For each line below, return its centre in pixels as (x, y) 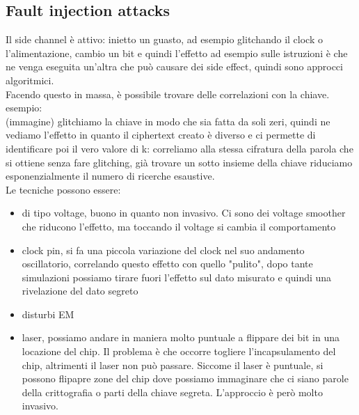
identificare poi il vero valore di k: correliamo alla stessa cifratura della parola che (179, 148)
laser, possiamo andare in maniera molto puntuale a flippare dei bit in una (181, 337)
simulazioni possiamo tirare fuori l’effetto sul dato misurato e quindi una (177, 277)
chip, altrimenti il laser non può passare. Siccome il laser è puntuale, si (173, 365)
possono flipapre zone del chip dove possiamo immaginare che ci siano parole (185, 378)
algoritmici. (30, 80)
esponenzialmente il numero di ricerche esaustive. (110, 176)
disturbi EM (48, 314)
